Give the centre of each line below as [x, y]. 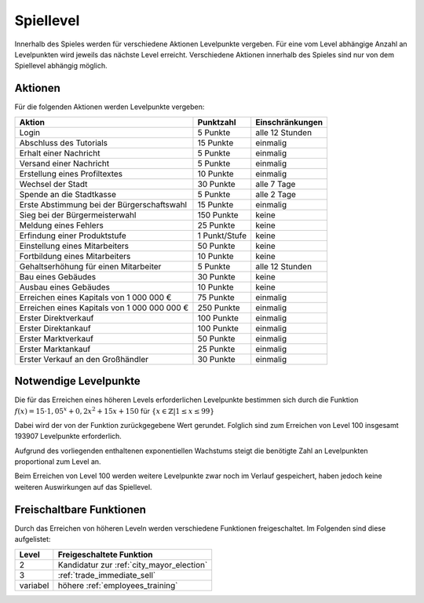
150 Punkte [218, 214]
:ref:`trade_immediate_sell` [107, 575]
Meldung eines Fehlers [61, 225]
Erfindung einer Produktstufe [73, 236]
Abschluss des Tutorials [64, 143]
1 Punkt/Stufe [222, 236]
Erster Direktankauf [55, 328]
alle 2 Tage [276, 194]
